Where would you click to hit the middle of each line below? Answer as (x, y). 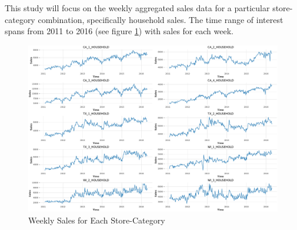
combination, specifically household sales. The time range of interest (161, 19)
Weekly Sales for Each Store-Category (97, 220)
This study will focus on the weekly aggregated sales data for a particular (137, 8)
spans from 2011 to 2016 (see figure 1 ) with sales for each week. (119, 31)
